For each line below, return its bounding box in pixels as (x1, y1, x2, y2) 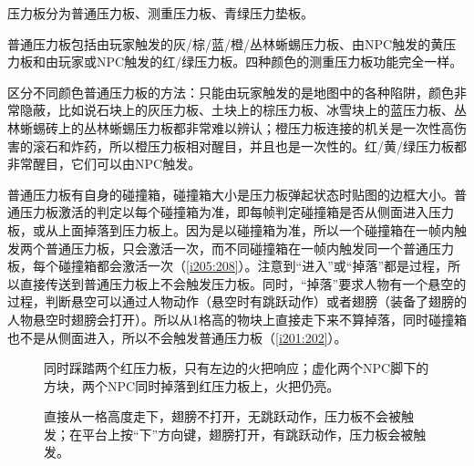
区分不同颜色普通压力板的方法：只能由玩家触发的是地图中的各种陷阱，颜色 (7, 82, 454, 101)
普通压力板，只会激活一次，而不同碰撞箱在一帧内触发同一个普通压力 (45, 238, 454, 257)
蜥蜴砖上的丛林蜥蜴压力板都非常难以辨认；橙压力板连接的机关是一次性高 (19, 118, 454, 137)
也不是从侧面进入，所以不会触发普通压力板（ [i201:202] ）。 (7, 327, 347, 347)
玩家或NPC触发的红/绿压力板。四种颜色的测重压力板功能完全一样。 (57, 52, 463, 71)
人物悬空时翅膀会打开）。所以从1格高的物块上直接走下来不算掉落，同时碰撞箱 (7, 309, 467, 328)
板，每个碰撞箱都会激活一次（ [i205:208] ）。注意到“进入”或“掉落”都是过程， (7, 256, 448, 275)
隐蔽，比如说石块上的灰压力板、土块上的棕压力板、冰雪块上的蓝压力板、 (19, 100, 454, 119)
